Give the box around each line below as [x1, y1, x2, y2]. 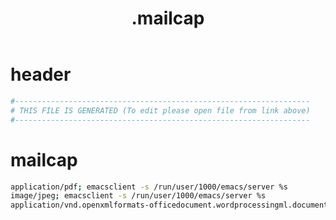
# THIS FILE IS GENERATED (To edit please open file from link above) [10, 105, 311, 116]
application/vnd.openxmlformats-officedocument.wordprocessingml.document [10, 200, 329, 211]
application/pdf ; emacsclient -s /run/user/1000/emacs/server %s [10, 182, 288, 192]
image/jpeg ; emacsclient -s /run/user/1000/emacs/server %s [10, 191, 267, 201]
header [10, 63, 72, 86]
